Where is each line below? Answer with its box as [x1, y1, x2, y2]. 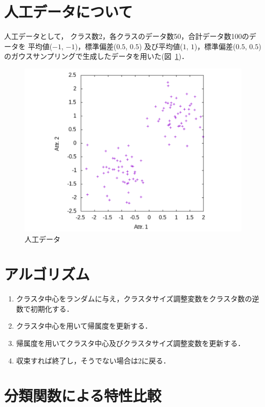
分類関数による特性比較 [4, 385, 162, 406]
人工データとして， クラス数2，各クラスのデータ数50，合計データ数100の [4, 31, 249, 42]
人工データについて [4, 1, 133, 22]
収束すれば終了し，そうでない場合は [16, 355, 138, 365]
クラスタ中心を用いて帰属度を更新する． [16, 320, 152, 331]
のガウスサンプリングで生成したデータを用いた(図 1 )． [4, 51, 189, 62]
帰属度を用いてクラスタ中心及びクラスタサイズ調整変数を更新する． [16, 338, 245, 348]
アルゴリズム [4, 263, 90, 284]
